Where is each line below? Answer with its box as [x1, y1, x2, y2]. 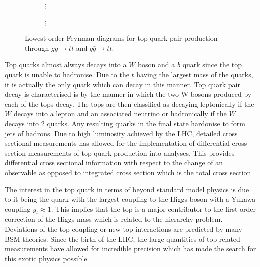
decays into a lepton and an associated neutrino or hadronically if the [13, 108, 227, 119]
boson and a [137, 59, 175, 70]
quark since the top [182, 59, 242, 70]
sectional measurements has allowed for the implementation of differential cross [5, 138, 247, 148]
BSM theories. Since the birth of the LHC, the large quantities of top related [5, 233, 240, 244]
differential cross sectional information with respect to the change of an [5, 157, 223, 168]
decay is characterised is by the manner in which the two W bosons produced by [5, 89, 252, 99]
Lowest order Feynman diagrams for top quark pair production [25, 33, 218, 43]
